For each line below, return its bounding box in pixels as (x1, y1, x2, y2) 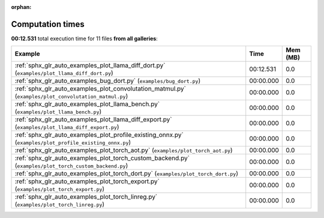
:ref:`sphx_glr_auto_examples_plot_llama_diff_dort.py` (14, 61, 166, 70)
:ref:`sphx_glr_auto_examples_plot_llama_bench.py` (14, 100, 160, 108)
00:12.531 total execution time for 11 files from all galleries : (11, 35, 158, 42)
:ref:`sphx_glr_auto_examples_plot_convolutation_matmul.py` (14, 85, 186, 93)
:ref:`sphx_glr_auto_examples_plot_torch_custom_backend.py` (14, 154, 190, 162)
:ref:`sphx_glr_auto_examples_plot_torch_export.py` (14, 177, 160, 186)
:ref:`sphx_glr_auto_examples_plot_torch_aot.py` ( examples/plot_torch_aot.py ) (14, 146, 233, 154)
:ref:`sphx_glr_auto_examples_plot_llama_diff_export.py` (14, 115, 172, 124)
